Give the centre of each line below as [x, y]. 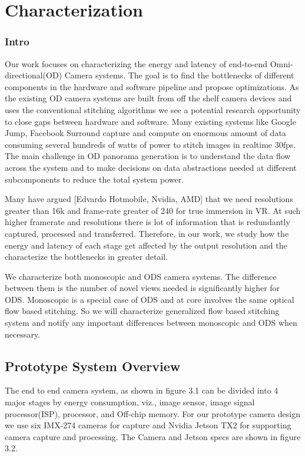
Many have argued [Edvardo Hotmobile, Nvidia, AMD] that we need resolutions [149, 199]
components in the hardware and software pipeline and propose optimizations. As [152, 86]
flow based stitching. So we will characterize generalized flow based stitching [142, 311]
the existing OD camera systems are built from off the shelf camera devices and [148, 98]
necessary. [23, 334]
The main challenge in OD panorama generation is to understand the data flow [148, 156]
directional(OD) [34, 75]
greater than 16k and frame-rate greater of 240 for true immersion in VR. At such [153, 210]
